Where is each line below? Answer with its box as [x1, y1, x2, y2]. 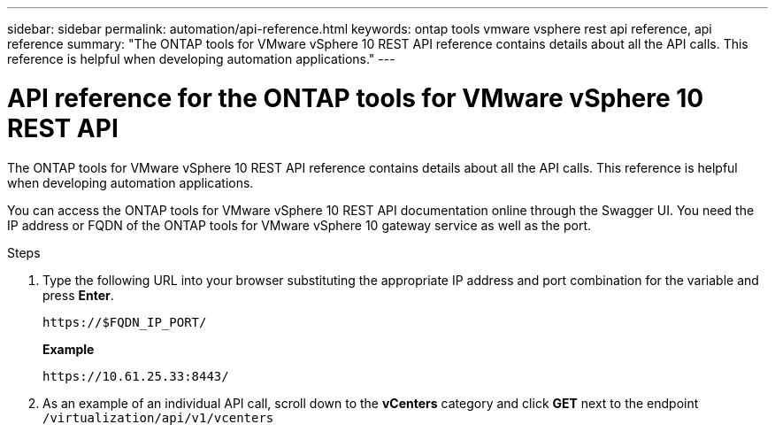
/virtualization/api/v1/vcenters [42, 410, 274, 425]
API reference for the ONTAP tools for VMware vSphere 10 [7, 82, 704, 113]
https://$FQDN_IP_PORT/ [42, 314, 207, 329]
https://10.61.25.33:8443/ [42, 368, 229, 383]
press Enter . [42, 287, 114, 303]
